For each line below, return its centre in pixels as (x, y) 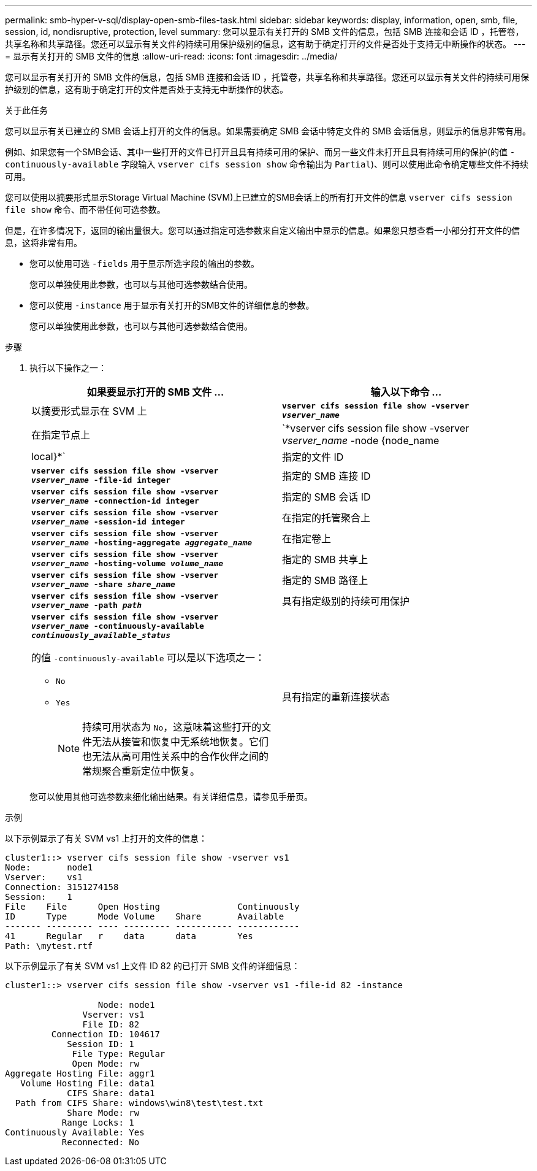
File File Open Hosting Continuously (152, 907)
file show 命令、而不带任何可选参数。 (85, 209)
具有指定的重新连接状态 (336, 697)
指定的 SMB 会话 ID (326, 497)
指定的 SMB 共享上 (325, 559)
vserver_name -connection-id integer (115, 501)
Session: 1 (39, 897)
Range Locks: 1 (98, 1123)
